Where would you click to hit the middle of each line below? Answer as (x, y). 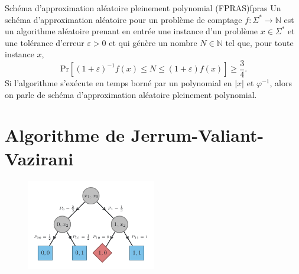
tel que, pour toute (259, 42)
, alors (281, 83)
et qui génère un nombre (153, 42)
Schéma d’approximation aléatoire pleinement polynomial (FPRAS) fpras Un (143, 8)
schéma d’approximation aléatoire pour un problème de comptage (123, 19)
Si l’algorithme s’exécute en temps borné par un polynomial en (118, 83)
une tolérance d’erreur (45, 42)
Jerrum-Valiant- (197, 135)
